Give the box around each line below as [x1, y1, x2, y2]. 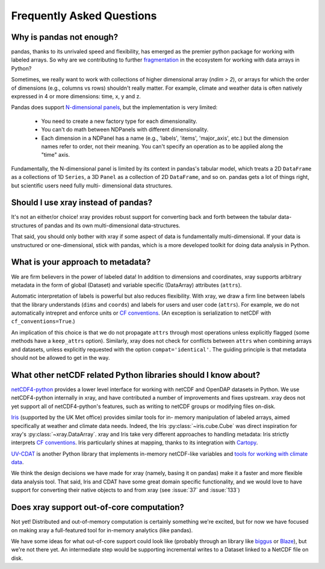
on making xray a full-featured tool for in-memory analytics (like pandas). [11, 526, 193, 533]
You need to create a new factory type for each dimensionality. [41, 118, 198, 125]
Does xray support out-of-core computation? [11, 502, 185, 512]
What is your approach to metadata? [11, 257, 151, 268]
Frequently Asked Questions [11, 9, 157, 22]
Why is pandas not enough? [11, 32, 119, 42]
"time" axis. [41, 151, 70, 159]
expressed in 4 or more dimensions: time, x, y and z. [11, 93, 141, 100]
